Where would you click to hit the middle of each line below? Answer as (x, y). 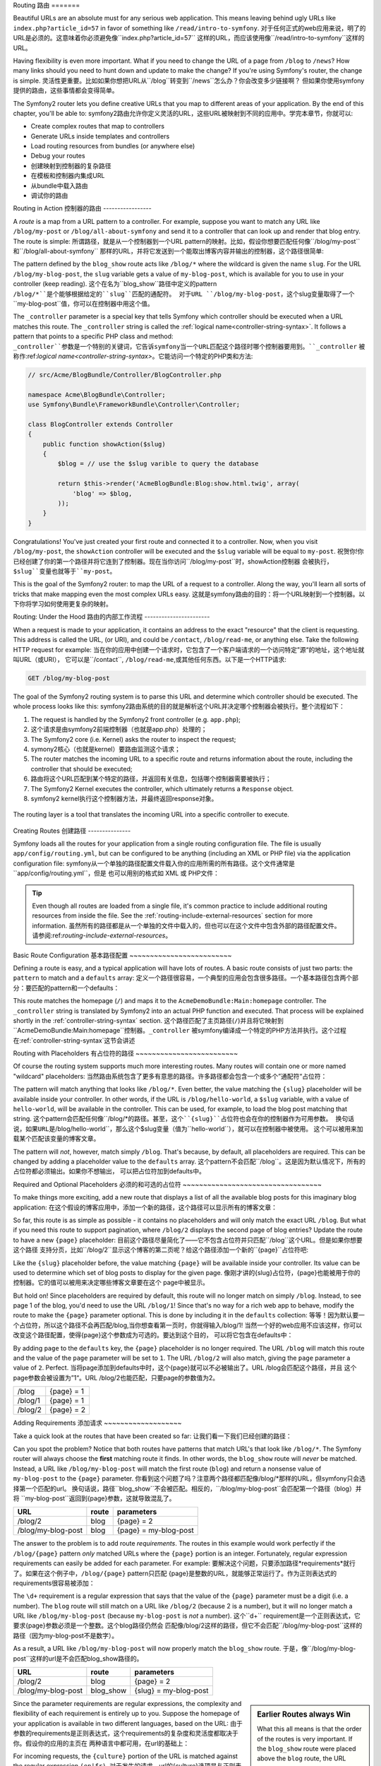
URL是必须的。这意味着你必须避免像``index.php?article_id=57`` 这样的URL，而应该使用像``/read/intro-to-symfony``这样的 (189, 38)
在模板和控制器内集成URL (68, 176)
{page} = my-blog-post (155, 1531)
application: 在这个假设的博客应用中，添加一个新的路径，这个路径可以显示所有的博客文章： (145, 1207)
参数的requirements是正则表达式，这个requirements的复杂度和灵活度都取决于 (126, 1734)
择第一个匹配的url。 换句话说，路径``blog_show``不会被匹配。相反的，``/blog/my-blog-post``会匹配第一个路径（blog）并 (187, 1488)
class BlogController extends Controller (101, 424)
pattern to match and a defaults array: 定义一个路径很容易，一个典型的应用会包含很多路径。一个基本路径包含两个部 (186, 978)
